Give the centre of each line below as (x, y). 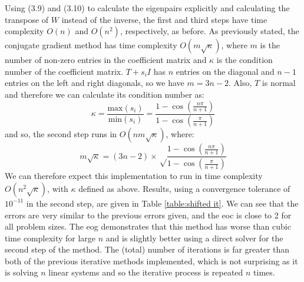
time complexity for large (50, 238)
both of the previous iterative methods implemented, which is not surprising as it (151, 261)
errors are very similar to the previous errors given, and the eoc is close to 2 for (148, 215)
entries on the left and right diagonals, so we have (95, 83)
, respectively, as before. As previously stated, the (209, 31)
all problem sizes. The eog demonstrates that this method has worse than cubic (148, 226)
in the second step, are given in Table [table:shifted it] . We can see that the (162, 203)
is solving (22, 272)
